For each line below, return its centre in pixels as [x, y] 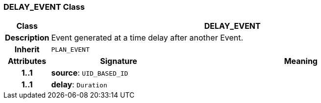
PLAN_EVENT [70, 49]
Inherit [27, 50]
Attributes [27, 61]
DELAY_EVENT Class [44, 7]
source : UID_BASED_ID [90, 73]
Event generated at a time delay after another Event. [147, 38]
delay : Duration [79, 85]
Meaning [301, 61]
